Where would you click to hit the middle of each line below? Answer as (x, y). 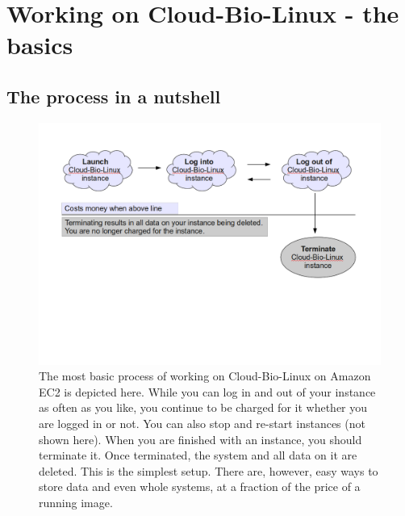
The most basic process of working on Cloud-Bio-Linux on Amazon (205, 376)
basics (40, 45)
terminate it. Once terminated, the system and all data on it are (198, 455)
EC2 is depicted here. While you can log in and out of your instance (207, 391)
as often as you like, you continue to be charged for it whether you (203, 407)
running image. (76, 502)
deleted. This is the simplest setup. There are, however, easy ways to (209, 470)
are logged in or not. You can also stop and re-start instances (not (202, 423)
